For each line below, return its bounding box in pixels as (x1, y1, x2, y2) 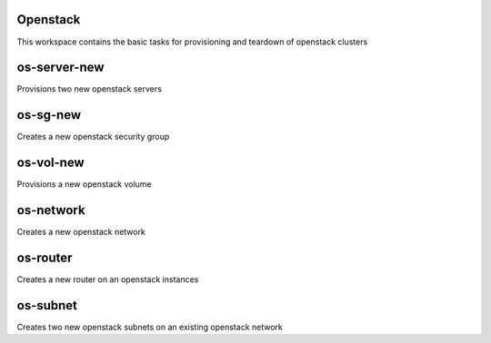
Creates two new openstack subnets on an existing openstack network (16, 321, 284, 332)
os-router (16, 250, 73, 265)
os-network (16, 202, 85, 218)
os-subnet (16, 298, 77, 313)
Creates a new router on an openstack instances (16, 274, 199, 285)
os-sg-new (16, 107, 82, 122)
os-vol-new (16, 155, 85, 171)
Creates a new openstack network (16, 227, 145, 238)
